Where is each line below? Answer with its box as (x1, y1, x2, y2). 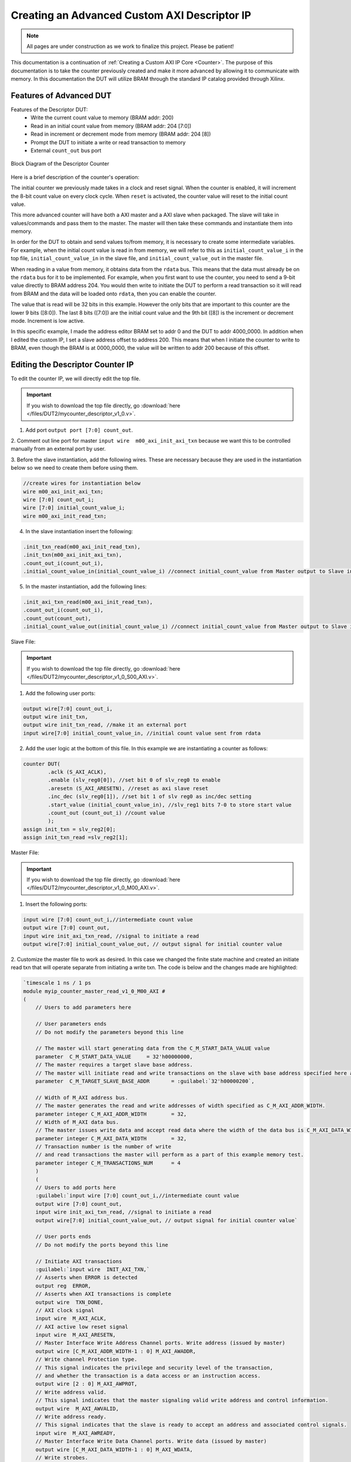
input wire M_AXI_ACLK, (35, 1315, 107, 1322)
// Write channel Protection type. (35, 1356, 137, 1363)
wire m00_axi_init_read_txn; (23, 512, 107, 519)
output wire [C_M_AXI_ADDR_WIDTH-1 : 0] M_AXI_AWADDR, (35, 1348, 196, 1354)
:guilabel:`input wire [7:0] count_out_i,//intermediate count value (35, 1192, 239, 1199)
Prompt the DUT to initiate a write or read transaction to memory (30, 139, 186, 146)
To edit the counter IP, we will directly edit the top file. (11, 375, 140, 382)
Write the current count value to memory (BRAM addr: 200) (30, 114, 174, 121)
